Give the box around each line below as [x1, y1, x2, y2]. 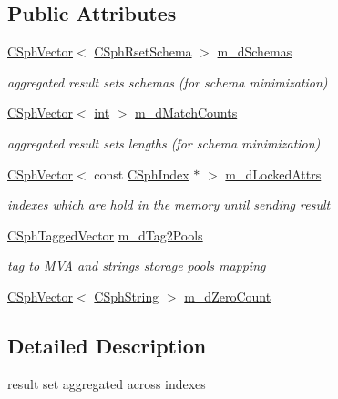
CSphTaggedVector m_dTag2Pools [7, 225, 203, 244]
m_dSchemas [217, 42, 292, 61]
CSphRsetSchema [94, 42, 192, 61]
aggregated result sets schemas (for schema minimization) [7, 72, 328, 91]
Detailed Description [7, 331, 207, 359]
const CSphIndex [94, 164, 189, 183]
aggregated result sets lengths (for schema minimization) [7, 133, 321, 152]
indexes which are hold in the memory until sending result [7, 195, 331, 214]
